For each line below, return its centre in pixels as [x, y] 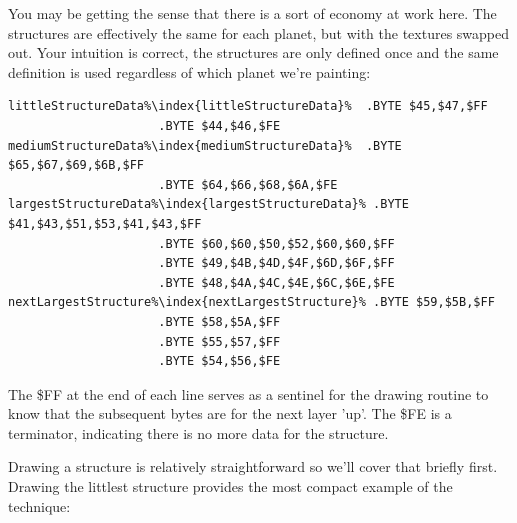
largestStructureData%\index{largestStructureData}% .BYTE [208, 204]
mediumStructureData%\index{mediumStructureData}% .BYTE [205, 145]
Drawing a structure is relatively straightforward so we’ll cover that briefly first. [253, 466]
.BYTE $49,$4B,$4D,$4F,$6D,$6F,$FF [276, 263]
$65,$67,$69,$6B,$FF [76, 165]
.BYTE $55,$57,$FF [219, 341]
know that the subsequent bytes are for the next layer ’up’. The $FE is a [230, 413]
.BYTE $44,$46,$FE [219, 125]
